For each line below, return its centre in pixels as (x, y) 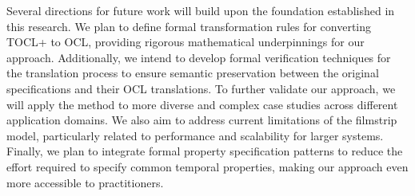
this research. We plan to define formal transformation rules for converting (189, 26)
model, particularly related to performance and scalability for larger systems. (195, 135)
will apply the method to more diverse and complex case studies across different (202, 104)
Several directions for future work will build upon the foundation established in (201, 10)
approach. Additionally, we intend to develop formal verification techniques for (199, 57)
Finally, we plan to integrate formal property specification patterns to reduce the (205, 151)
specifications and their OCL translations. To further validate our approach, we (201, 88)
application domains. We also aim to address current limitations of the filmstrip (202, 120)
